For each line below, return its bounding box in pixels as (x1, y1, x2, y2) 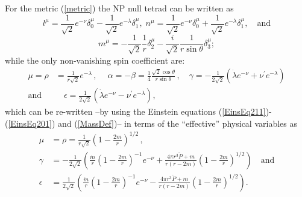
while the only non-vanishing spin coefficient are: (5, 53, 185, 66)
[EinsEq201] (8, 117, 52, 129)
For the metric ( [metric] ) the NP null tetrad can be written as (5, 2, 234, 14)
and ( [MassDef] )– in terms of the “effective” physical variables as (57, 117, 297, 129)
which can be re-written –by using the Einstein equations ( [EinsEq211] (5, 105, 266, 118)
